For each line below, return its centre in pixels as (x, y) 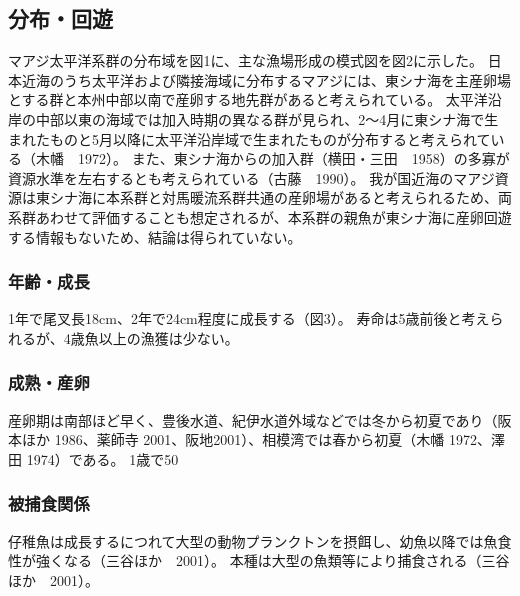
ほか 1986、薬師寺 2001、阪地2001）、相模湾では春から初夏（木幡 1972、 (256, 439)
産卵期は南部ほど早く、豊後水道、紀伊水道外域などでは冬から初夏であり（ (253, 419)
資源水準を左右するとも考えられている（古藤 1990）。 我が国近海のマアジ (251, 177)
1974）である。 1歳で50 (102, 458)
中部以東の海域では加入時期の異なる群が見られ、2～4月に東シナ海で (260, 118)
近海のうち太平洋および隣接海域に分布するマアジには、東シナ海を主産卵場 (266, 79)
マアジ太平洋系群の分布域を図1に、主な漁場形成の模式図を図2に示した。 (246, 60)
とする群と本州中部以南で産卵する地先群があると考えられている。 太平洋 (248, 99)
